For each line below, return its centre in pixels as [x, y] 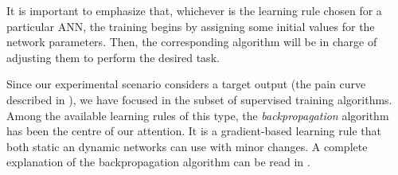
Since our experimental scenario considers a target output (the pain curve [186, 84]
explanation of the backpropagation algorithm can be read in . [158, 162]
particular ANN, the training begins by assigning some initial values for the [191, 26]
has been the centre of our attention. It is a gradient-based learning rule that [194, 131]
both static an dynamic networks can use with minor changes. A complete [187, 146]
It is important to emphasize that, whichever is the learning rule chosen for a [194, 10]
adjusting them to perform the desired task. [113, 57]
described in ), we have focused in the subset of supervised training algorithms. [199, 99]
